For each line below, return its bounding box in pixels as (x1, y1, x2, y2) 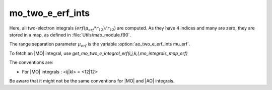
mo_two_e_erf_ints (9, 7, 90, 18)
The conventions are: (9, 59, 53, 65)
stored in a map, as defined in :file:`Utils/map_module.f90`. (9, 31, 131, 37)
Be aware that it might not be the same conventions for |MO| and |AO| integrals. (9, 77, 175, 83)
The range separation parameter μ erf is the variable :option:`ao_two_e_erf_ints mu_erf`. (9, 41, 191, 48)
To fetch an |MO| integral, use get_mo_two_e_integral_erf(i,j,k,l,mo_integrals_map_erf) (9, 50, 188, 56)
